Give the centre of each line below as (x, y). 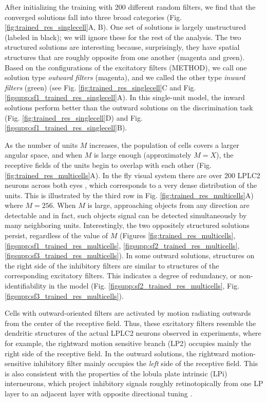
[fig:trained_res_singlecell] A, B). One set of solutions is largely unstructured (125, 27)
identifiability (26, 286)
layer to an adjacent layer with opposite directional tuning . (99, 393)
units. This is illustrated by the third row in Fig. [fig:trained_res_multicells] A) (129, 195)
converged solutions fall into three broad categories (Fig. (93, 17)
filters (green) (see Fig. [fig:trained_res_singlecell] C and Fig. (100, 87)
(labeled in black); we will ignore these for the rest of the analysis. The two (123, 37)
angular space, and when (44, 155)
